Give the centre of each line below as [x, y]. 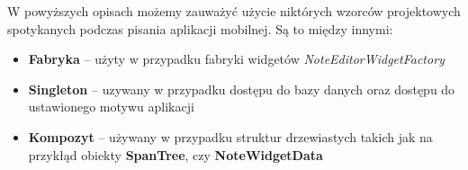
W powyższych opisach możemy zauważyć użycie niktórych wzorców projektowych [234, 11]
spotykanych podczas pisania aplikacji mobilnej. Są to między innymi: [200, 28]
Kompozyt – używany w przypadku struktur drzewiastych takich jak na [230, 136]
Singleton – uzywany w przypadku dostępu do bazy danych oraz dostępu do [242, 89]
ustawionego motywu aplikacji [111, 107]
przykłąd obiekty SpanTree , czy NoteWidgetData [175, 154]
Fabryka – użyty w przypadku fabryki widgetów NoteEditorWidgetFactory [236, 59]
